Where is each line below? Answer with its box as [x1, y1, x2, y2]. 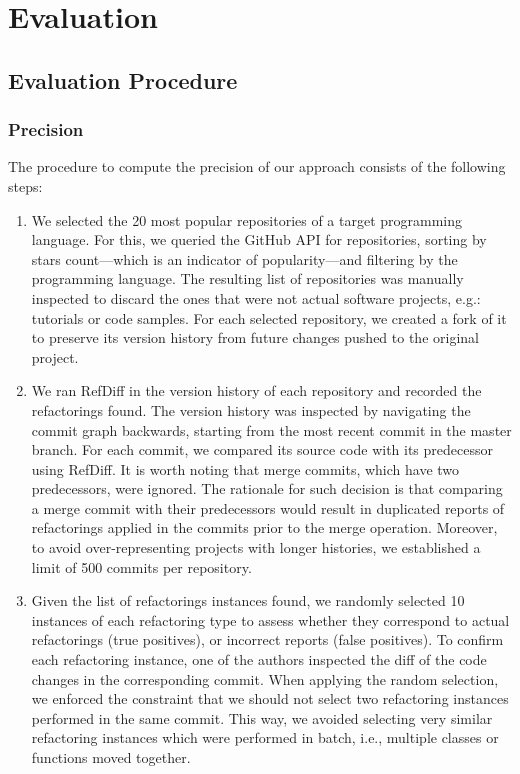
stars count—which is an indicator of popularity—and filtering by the [31, 248, 458, 269]
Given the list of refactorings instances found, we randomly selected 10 [31, 590, 465, 611]
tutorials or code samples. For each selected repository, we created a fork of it [31, 307, 507, 328]
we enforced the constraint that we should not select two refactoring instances [31, 688, 509, 709]
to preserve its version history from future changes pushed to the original [31, 327, 479, 348]
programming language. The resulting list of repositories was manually [31, 268, 464, 289]
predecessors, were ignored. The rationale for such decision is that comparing [31, 478, 503, 499]
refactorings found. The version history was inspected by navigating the [31, 399, 471, 420]
